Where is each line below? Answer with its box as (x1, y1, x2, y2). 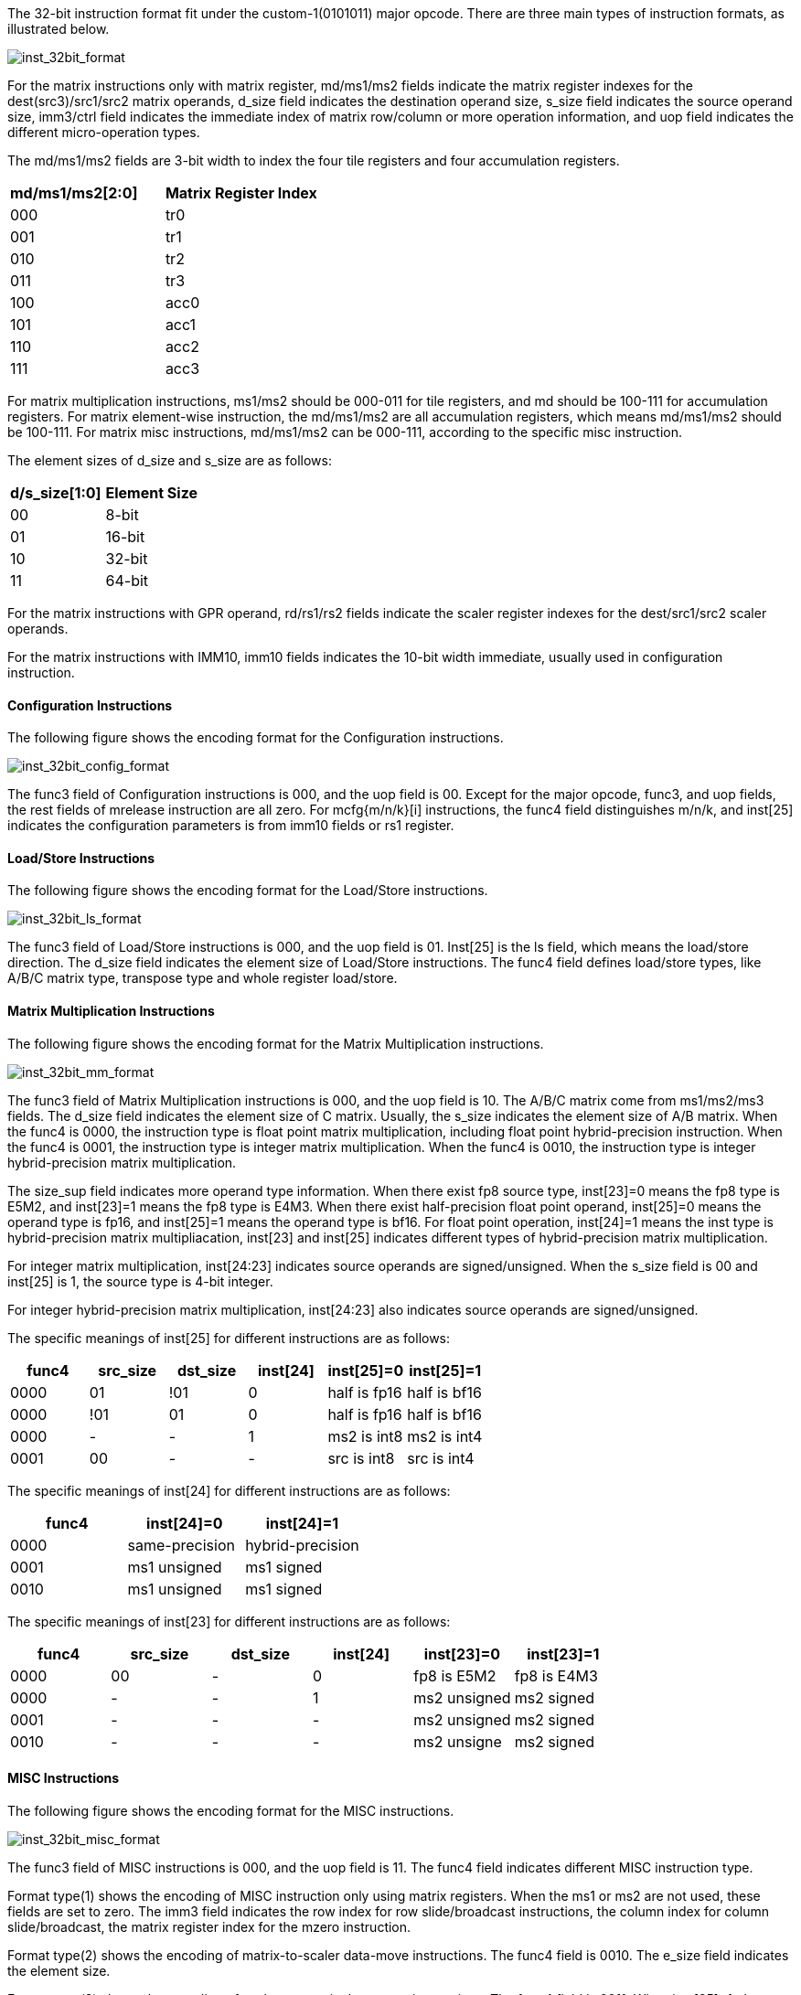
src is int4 (407, 1448, 475, 1467)
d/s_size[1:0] (10, 484, 101, 502)
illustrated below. (7, 21, 110, 37)
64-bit (105, 571, 149, 590)
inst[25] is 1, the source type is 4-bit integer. (7, 1273, 273, 1289)
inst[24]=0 (146, 1513, 223, 1532)
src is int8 (327, 1448, 395, 1467)
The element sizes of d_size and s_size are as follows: (7, 453, 332, 468)
